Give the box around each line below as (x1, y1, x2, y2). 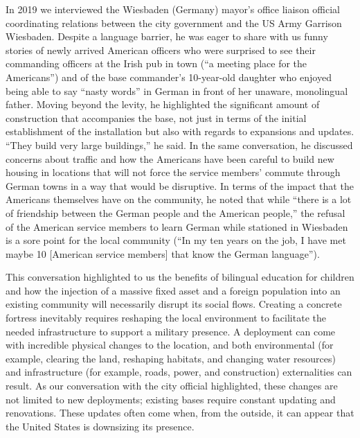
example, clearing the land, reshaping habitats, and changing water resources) (6, 351, 336, 365)
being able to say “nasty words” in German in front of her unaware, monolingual (6, 83, 348, 98)
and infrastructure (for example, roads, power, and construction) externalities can (6, 365, 352, 379)
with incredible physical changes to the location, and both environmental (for (6, 338, 334, 352)
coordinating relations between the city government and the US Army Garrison (6, 15, 342, 30)
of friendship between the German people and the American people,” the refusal (6, 205, 345, 220)
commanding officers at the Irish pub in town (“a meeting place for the (6, 56, 307, 71)
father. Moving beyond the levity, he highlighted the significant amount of (6, 97, 320, 112)
